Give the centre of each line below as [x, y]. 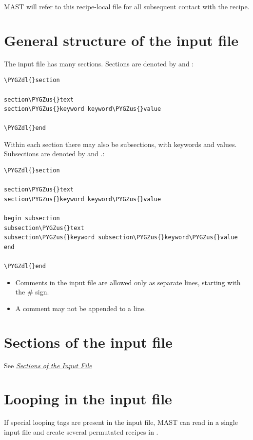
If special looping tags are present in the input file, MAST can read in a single [121, 422]
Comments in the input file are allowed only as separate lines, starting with [128, 282]
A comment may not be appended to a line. [81, 308]
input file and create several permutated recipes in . [81, 431]
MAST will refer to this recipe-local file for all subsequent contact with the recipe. [127, 6]
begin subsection [32, 219]
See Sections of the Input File [48, 365]
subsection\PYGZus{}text [44, 228]
